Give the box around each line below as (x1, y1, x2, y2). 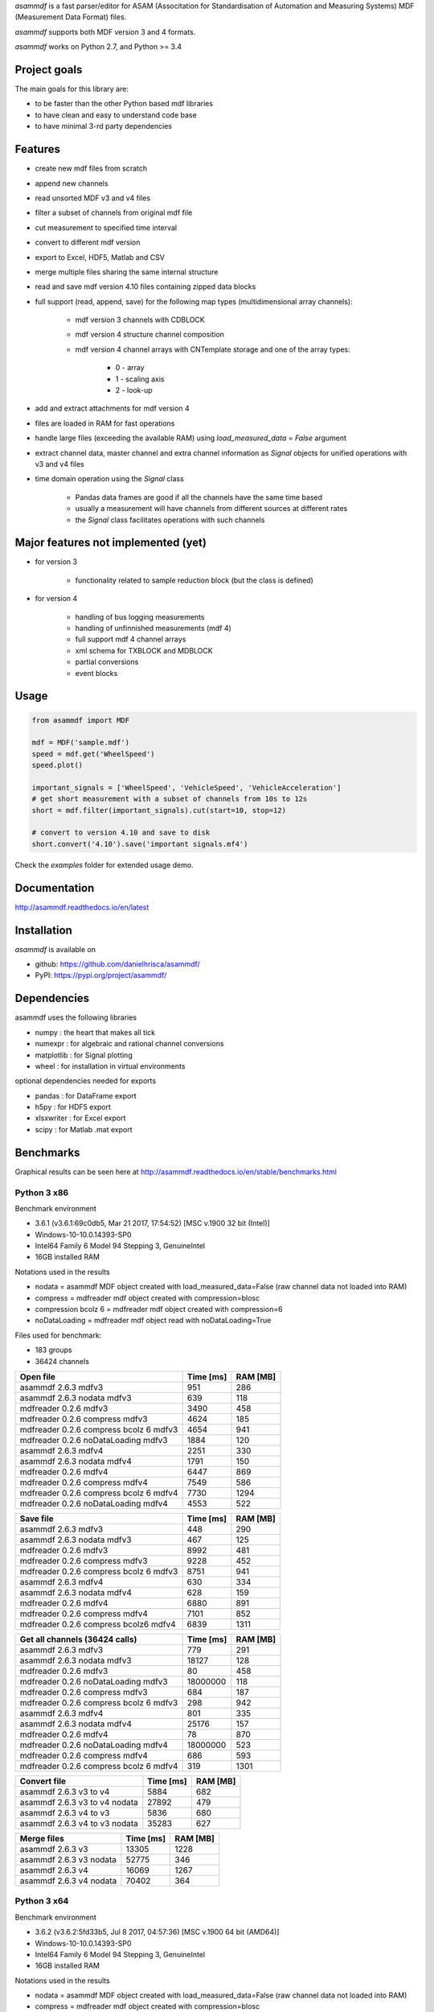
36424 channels (35, 1356, 90, 1366)
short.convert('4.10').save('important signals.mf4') (31, 839, 248, 848)
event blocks (75, 668, 118, 678)
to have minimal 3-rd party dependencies (35, 122, 173, 131)
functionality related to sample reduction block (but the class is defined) (75, 575, 313, 585)
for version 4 (35, 594, 78, 604)
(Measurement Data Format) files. (14, 12, 127, 22)
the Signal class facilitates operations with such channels (75, 515, 265, 525)
